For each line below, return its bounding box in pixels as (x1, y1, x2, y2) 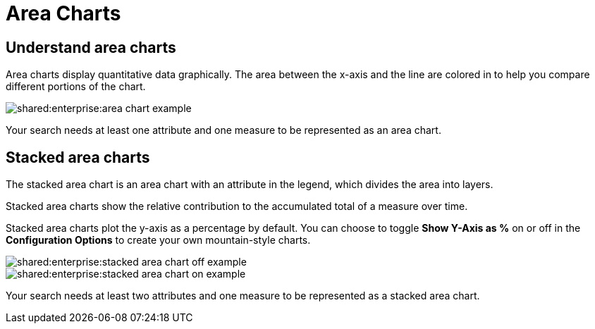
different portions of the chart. (6, 80, 146, 93)
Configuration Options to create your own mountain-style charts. (6, 234, 311, 247)
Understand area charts (6, 38, 176, 56)
